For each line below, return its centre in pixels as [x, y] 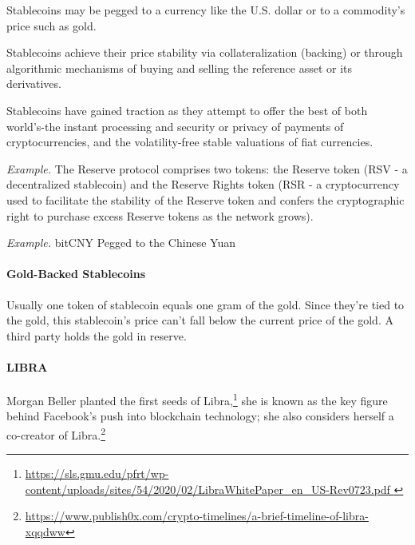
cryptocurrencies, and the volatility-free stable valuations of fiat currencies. [190, 142]
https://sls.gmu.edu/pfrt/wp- [97, 473]
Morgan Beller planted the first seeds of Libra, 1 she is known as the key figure [197, 399]
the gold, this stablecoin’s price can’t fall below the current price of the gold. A [200, 320]
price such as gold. [51, 25]
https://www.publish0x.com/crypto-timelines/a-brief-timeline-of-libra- [197, 516]
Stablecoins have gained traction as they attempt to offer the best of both [187, 110]
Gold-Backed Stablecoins [76, 274]
